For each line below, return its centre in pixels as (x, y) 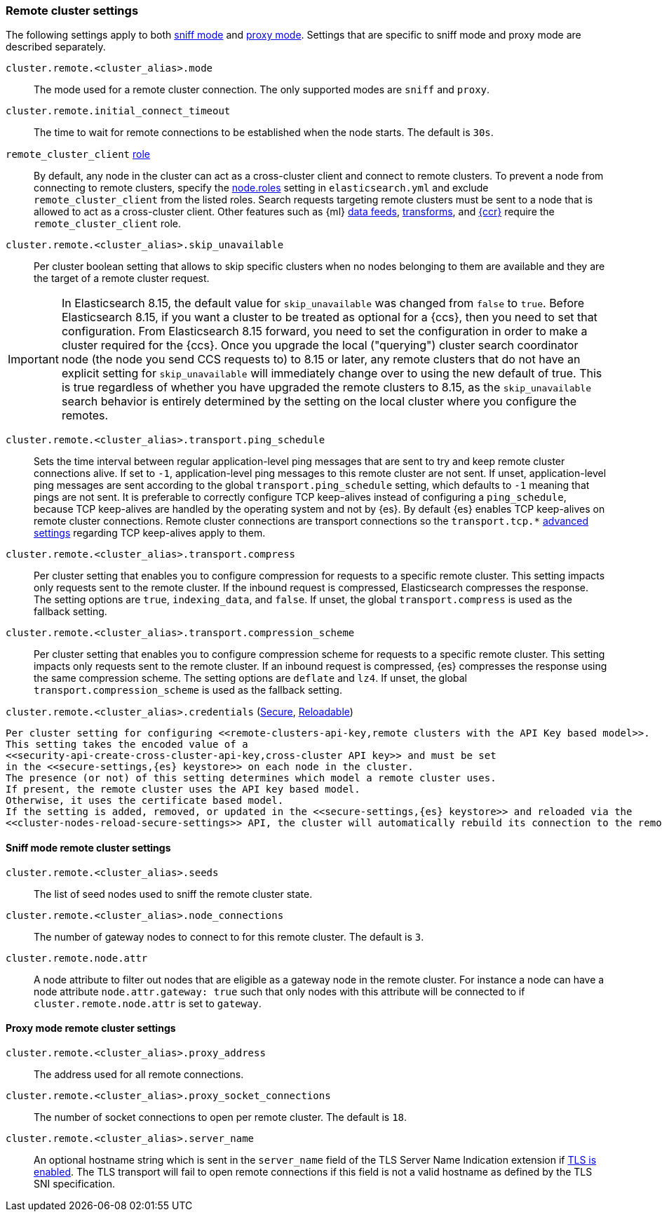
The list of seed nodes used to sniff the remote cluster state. (173, 894)
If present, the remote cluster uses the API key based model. (183, 789)
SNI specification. (74, 1183)
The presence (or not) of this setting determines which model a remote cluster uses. (251, 778)
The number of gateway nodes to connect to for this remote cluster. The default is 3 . (229, 936)
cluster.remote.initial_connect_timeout (118, 111)
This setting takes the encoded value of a (127, 745)
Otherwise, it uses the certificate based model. (145, 801)
